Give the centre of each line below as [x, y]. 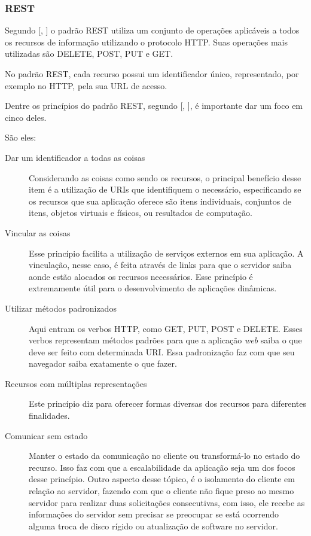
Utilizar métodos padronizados [61, 308]
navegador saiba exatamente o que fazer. [103, 363]
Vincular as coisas [38, 232]
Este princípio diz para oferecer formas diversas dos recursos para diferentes [167, 403]
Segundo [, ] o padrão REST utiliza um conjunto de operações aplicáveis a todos [152, 30]
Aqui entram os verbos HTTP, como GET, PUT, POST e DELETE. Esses [166, 328]
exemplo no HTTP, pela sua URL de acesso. [86, 85]
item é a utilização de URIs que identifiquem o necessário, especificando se [165, 189]
